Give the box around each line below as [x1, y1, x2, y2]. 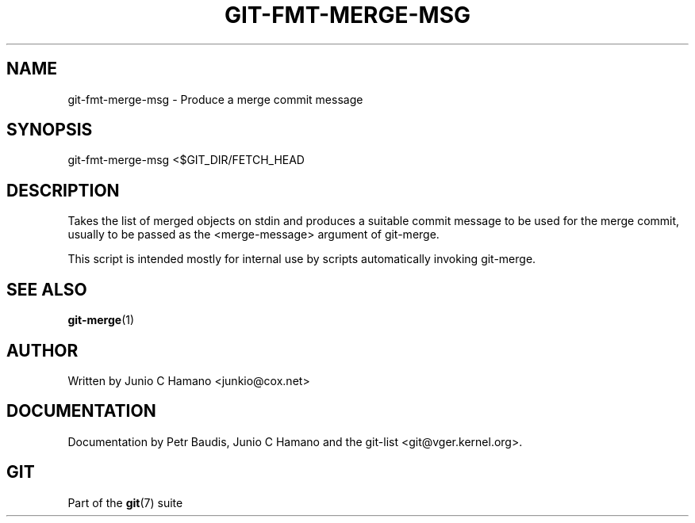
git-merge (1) [67, 313, 135, 327]
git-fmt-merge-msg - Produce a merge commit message [67, 92, 363, 106]
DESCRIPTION [6, 180, 120, 200]
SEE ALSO [6, 279, 87, 300]
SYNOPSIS [6, 120, 93, 140]
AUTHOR [6, 340, 79, 361]
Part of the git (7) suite [67, 495, 183, 510]
